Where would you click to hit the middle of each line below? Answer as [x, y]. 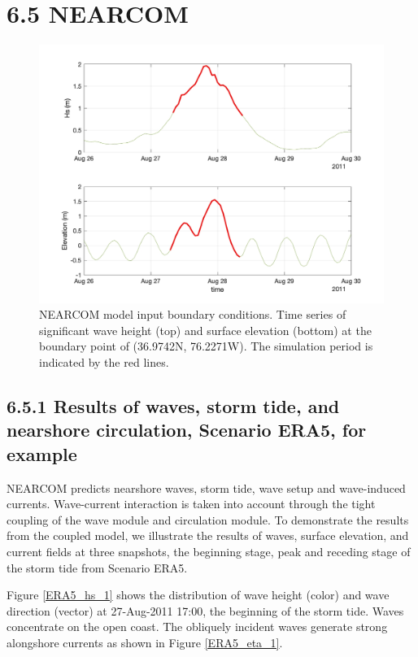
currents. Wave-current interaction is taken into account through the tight [191, 504]
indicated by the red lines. [104, 362]
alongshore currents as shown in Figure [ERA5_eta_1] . [145, 642]
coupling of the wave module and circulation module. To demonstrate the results [208, 519]
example [42, 453]
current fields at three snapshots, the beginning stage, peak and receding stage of [209, 552]
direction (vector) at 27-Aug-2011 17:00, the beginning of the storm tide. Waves [205, 610]
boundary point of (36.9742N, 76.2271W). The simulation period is [206, 346]
